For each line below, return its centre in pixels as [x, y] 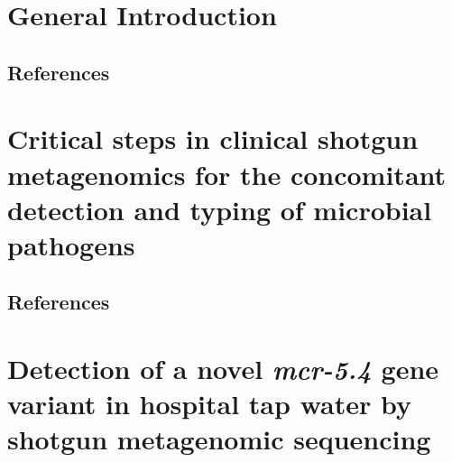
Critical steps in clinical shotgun [213, 139]
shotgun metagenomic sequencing [219, 439]
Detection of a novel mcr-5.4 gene [223, 369]
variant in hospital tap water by [209, 404]
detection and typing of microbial [220, 209]
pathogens [71, 244]
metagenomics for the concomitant [227, 174]
